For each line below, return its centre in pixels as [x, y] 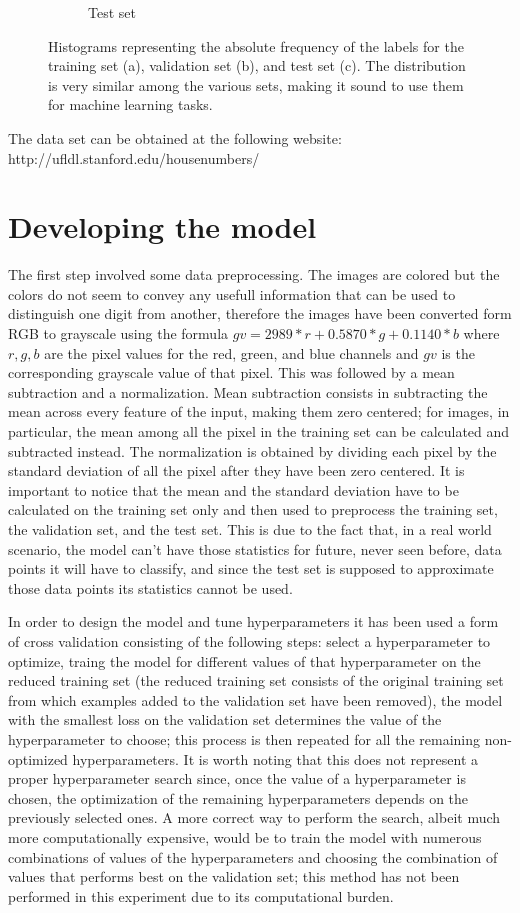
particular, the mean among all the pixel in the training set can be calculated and [259, 431]
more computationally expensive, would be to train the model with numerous [245, 836]
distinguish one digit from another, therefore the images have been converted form [260, 313]
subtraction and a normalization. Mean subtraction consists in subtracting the [248, 391]
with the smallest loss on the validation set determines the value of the [225, 719]
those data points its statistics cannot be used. [150, 587]
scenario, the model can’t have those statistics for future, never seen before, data [255, 548]
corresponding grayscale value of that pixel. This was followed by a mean [231, 372]
